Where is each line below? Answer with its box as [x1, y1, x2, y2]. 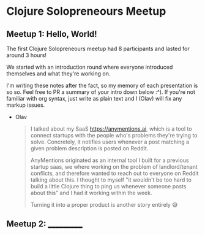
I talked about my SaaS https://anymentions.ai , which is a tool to [30, 125, 192, 133]
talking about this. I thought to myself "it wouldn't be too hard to [30, 176, 192, 183]
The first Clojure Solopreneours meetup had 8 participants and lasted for [6, 45, 190, 52]
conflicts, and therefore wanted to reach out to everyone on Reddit [30, 170, 199, 177]
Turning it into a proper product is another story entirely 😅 [30, 201, 178, 208]
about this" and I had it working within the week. [30, 189, 152, 196]
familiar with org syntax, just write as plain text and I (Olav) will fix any [6, 95, 182, 102]
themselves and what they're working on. [6, 70, 111, 77]
